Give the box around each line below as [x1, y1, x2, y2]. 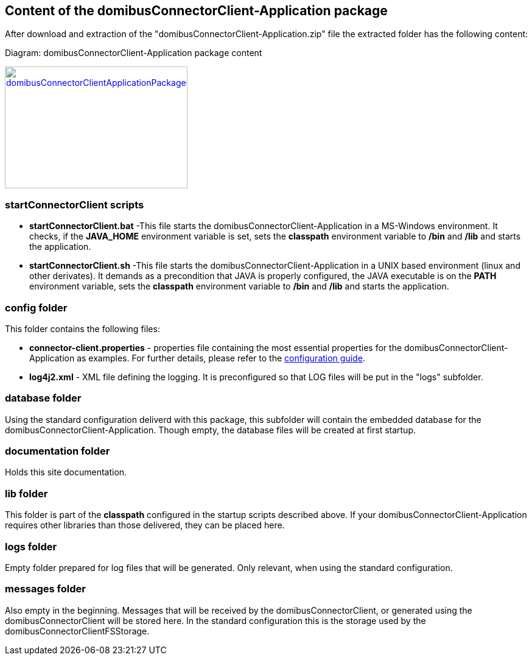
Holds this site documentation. [5, 467, 127, 478]
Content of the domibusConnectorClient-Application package [5, 3, 388, 18]
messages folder [5, 583, 86, 595]
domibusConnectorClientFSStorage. [5, 625, 150, 636]
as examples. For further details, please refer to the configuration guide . [77, 352, 365, 363]
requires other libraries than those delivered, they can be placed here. [5, 520, 285, 531]
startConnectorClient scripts [5, 198, 144, 211]
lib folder [5, 487, 48, 500]
